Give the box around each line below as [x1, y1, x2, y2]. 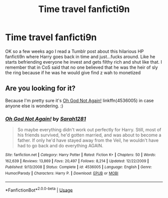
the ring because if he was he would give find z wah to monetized [5, 69, 141, 76]
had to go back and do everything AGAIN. [17, 143, 103, 149]
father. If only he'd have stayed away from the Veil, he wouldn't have [17, 137, 159, 143]
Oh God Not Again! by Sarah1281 [5, 115, 86, 122]
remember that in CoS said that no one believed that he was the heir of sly [5, 64, 158, 70]
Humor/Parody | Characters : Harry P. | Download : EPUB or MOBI [5, 171, 118, 176]
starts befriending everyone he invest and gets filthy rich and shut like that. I [5, 59, 162, 65]
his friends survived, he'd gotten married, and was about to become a [17, 132, 161, 138]
